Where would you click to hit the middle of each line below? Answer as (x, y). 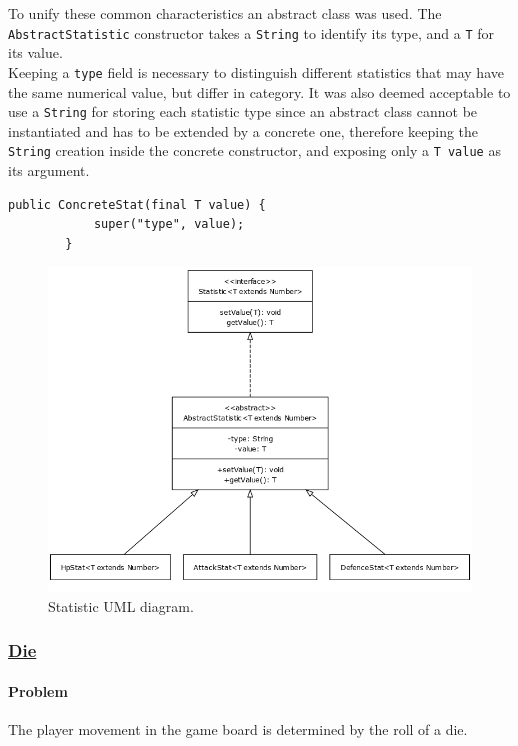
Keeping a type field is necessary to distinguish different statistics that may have (256, 71)
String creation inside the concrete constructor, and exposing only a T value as (254, 150)
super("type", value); (169, 224)
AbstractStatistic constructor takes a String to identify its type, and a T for (251, 32)
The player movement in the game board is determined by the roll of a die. (238, 728)
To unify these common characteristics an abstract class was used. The (225, 13)
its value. (35, 52)
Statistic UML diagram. (121, 605)
